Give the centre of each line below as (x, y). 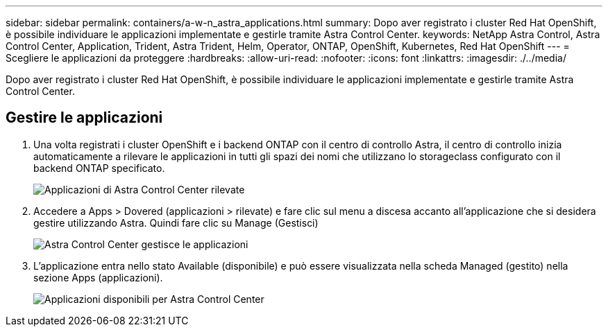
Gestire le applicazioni (84, 118)
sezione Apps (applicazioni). (98, 277)
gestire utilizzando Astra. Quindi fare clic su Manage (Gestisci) (176, 222)
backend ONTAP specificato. (99, 168)
